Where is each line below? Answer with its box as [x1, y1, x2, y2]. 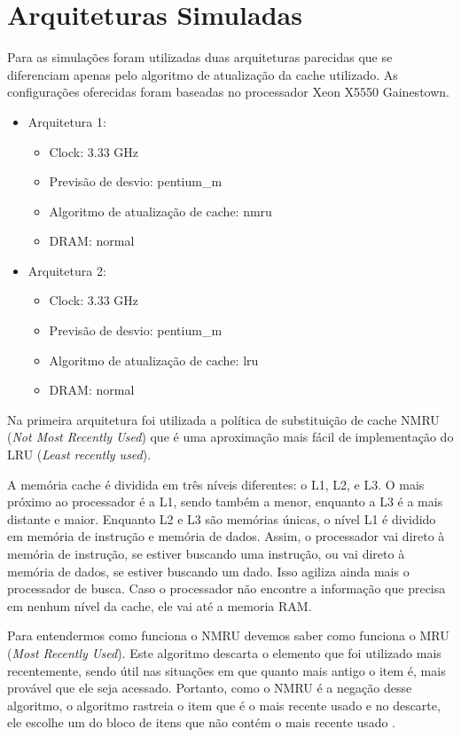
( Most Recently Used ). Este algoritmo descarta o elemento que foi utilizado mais [7, 643, 441, 662]
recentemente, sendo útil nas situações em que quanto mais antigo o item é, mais [7, 661, 446, 679]
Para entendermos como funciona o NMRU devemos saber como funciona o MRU [7, 626, 449, 645]
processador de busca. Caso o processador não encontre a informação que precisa [7, 579, 446, 598]
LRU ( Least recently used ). [7, 445, 152, 464]
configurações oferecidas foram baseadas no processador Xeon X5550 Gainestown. [7, 82, 449, 101]
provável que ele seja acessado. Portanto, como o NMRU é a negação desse [7, 678, 412, 697]
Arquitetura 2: [27, 261, 106, 279]
